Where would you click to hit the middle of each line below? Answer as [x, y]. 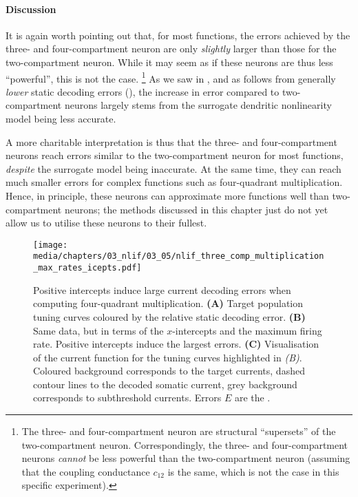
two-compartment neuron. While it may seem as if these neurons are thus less [169, 62]
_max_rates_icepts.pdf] [87, 268]
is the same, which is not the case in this [253, 471]
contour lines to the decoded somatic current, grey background [165, 384]
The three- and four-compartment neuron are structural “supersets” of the [179, 431]
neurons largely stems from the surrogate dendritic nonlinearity [198, 105]
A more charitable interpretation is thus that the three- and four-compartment [171, 141]
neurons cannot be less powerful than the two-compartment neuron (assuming [186, 458]
